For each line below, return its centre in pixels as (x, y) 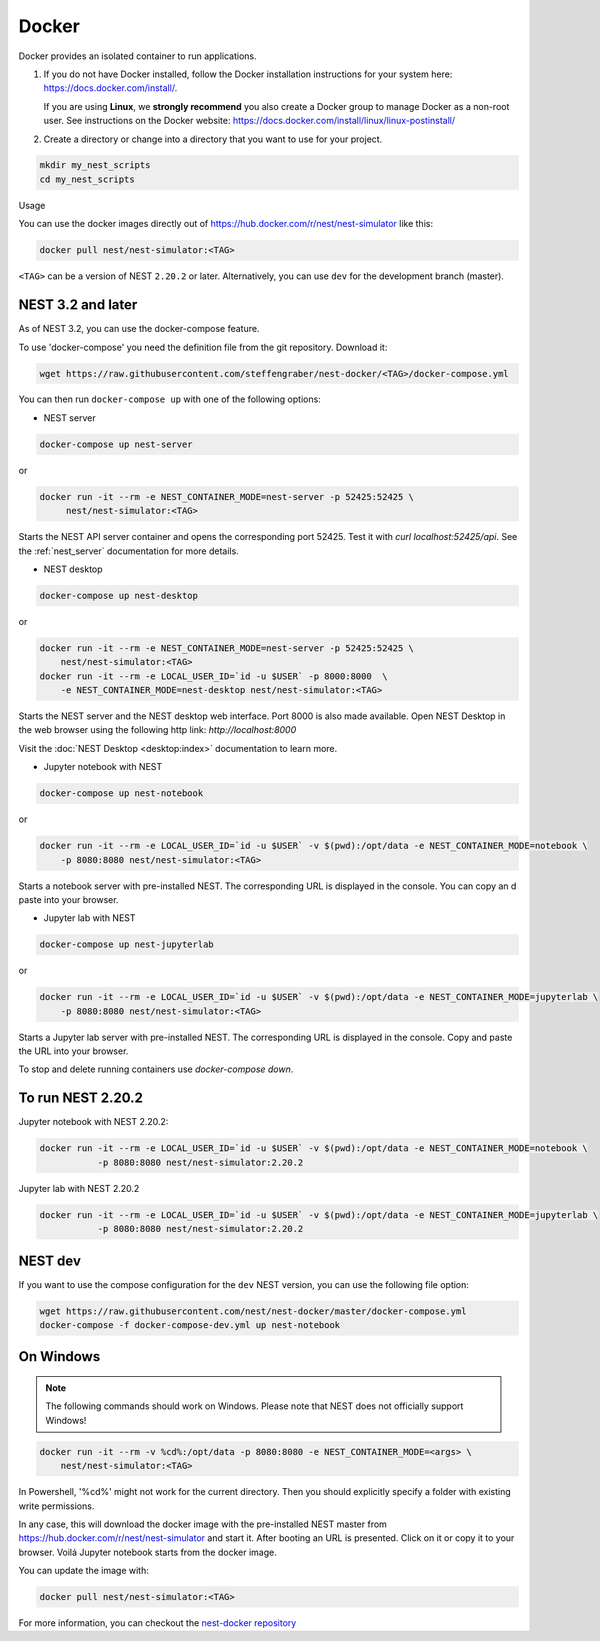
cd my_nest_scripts (87, 179)
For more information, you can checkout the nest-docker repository (157, 1623)
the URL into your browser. (73, 1051)
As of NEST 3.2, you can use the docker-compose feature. (139, 329)
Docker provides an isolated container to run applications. (137, 56)
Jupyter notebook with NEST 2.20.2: (93, 1122)
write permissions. (56, 1506)
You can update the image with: (83, 1571)
